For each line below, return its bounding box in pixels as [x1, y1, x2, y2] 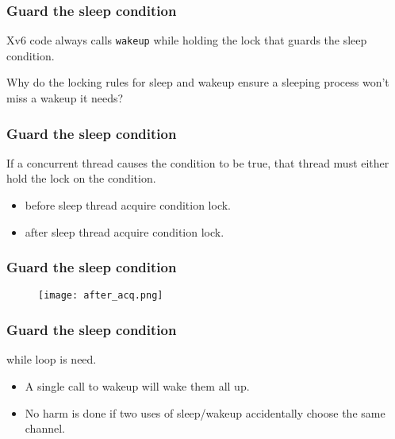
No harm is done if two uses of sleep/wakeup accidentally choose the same [25, 404, 385, 421]
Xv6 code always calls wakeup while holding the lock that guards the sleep [6, 32, 367, 48]
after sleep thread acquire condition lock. [25, 223, 224, 240]
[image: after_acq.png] [38, 290, 163, 302]
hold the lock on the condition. [6, 170, 156, 187]
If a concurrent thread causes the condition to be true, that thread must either [6, 154, 389, 171]
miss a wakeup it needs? [6, 90, 124, 106]
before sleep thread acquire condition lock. [25, 197, 232, 214]
